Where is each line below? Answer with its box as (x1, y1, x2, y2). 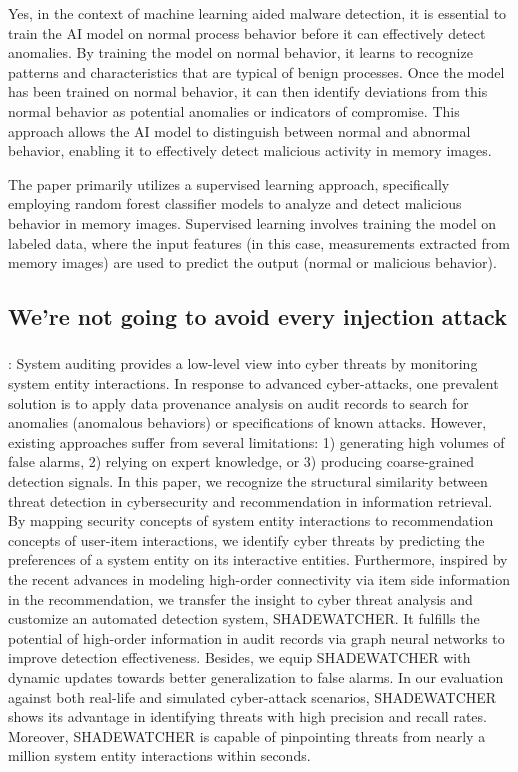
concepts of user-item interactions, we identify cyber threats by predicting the (8, 529, 485, 550)
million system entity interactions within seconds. (8, 745, 311, 766)
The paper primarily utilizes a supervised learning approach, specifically (8, 173, 450, 194)
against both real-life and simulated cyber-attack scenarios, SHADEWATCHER (8, 686, 497, 707)
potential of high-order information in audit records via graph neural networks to (8, 627, 505, 648)
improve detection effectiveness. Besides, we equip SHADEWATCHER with (8, 647, 471, 668)
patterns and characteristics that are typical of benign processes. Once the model (8, 61, 505, 82)
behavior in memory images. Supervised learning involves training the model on (8, 212, 497, 233)
